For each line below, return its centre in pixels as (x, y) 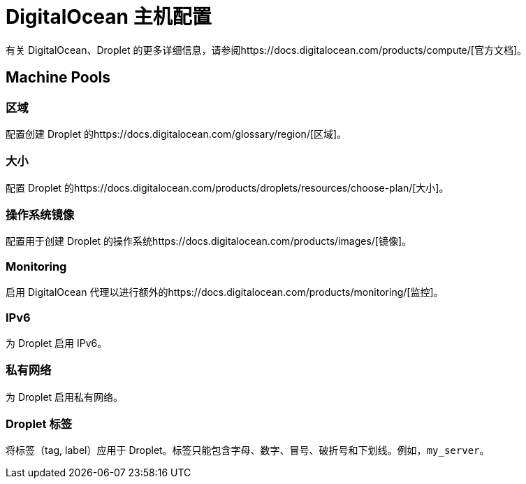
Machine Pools (58, 78)
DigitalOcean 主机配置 (109, 17)
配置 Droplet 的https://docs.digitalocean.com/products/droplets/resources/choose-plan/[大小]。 (227, 187)
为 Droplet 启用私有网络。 (65, 397)
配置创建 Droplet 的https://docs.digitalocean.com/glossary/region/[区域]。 (176, 134)
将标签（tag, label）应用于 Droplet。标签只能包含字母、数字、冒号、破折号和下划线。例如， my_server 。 (248, 450)
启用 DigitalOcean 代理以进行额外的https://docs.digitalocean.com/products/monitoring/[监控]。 (225, 292)
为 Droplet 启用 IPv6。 (57, 343)
